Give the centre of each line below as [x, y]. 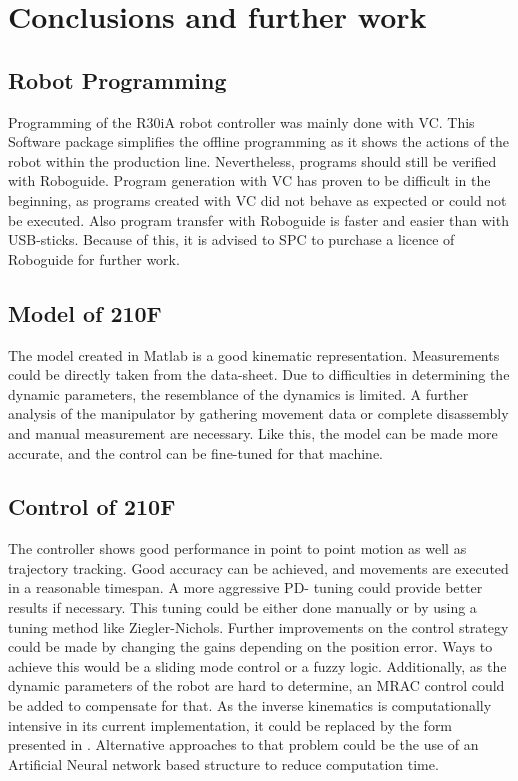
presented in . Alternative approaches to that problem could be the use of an [243, 744]
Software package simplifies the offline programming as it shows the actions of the [259, 141]
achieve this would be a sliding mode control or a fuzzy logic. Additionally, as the [257, 665]
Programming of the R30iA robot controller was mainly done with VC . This [241, 121]
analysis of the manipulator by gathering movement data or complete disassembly [258, 413]
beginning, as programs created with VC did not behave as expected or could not [257, 199]
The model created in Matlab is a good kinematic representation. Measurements [254, 354]
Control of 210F [92, 506]
